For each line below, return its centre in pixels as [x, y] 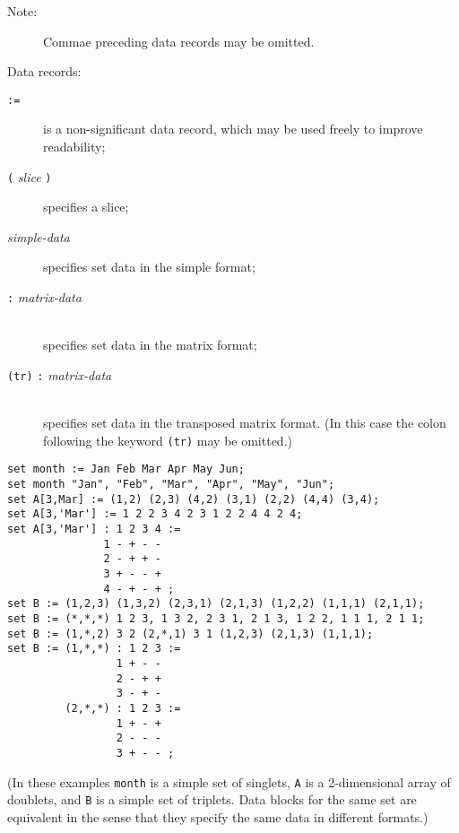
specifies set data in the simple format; [149, 267]
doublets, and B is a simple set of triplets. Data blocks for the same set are [212, 799]
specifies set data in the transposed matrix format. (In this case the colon [245, 423]
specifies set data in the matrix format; [150, 345]
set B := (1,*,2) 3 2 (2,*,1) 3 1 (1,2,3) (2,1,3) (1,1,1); [191, 633]
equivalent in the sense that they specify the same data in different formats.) [218, 816]
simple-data [39, 236]
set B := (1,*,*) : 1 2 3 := [94, 649]
